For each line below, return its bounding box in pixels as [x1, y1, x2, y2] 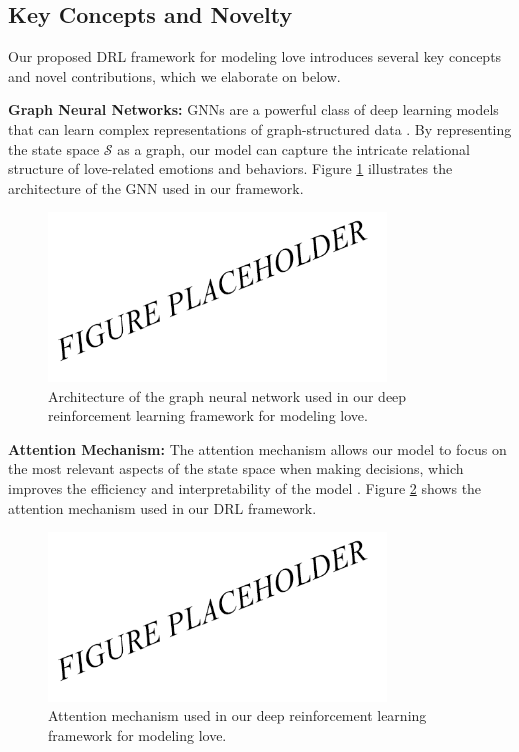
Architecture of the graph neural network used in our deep [48, 385, 407, 406]
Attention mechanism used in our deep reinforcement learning [48, 705, 427, 726]
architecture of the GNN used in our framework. [8, 177, 304, 198]
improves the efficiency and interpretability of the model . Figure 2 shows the [8, 477, 482, 498]
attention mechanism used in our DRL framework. [8, 497, 317, 518]
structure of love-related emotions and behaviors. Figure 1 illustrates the [8, 158, 453, 179]
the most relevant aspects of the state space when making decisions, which [8, 458, 464, 479]
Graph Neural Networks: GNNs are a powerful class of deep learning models [8, 99, 499, 120]
